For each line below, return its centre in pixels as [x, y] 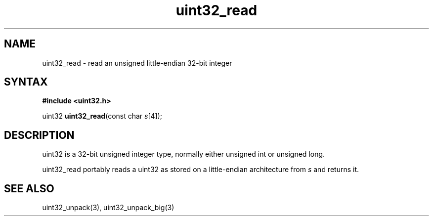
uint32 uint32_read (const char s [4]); [102, 116]
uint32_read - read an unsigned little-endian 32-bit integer [137, 63]
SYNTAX [26, 82]
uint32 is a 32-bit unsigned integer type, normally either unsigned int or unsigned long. [184, 154]
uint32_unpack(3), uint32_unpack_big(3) [108, 208]
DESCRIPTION [39, 135]
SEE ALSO [29, 188]
